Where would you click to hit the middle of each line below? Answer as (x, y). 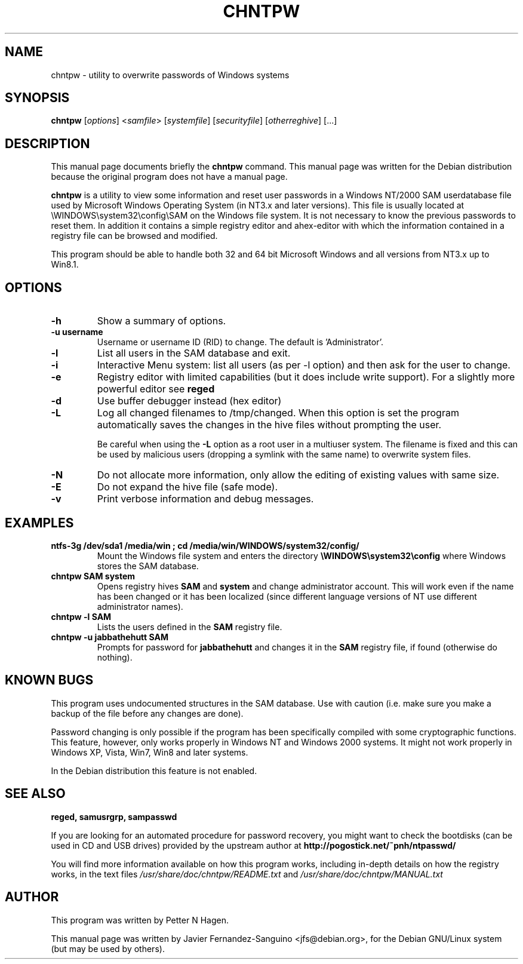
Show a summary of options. (161, 321)
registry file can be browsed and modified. (134, 236)
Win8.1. (65, 265)
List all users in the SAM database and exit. (194, 353)
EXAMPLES (39, 523)
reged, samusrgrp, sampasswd (114, 816)
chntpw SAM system (93, 576)
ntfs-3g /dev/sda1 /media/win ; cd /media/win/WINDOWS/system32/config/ (205, 545)
